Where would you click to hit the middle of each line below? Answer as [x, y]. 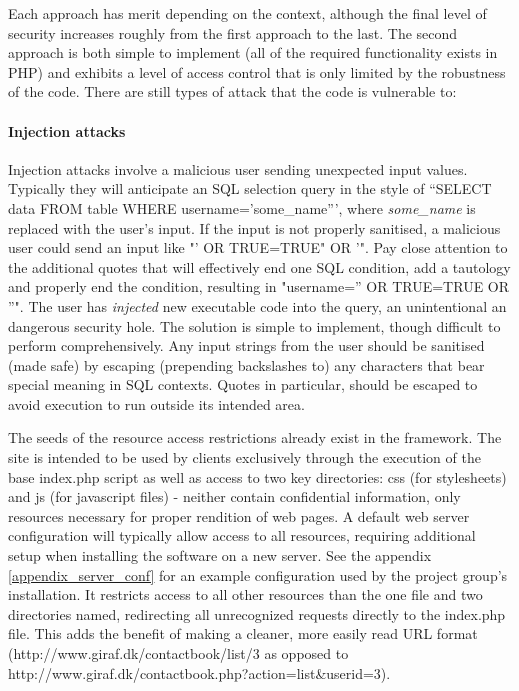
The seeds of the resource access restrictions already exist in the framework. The [255, 437]
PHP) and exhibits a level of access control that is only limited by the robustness [257, 71]
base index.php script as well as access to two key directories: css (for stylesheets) [257, 476]
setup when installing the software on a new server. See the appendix [220, 555]
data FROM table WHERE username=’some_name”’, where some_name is [242, 207]
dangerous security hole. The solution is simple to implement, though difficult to [254, 325]
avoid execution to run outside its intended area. [156, 403]
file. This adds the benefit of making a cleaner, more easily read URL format [243, 633]
